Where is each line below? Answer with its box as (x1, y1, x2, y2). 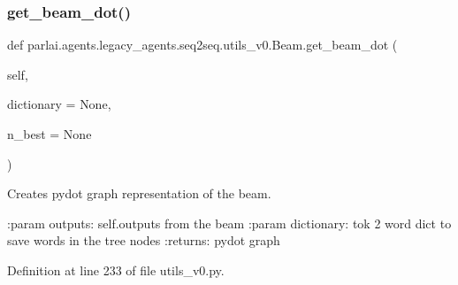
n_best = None (7, 125, 92, 142)
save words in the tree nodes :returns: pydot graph (7, 231, 280, 250)
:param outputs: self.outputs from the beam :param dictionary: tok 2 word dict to (7, 213, 452, 232)
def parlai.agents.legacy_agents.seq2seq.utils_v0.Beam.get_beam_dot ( (7, 35, 398, 54)
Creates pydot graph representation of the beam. (7, 184, 271, 203)
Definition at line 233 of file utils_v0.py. (7, 260, 225, 279)
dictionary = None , (7, 95, 111, 113)
